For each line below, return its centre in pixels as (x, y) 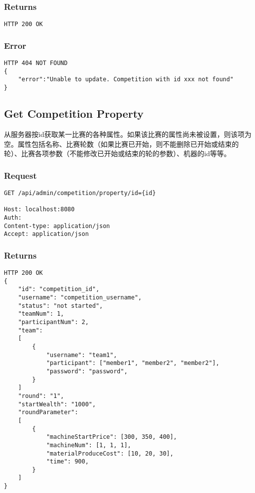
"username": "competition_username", (80, 298)
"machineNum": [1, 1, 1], (89, 445)
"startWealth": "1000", (57, 404)
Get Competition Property (74, 114)
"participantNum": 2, (53, 322)
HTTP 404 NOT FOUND (36, 63)
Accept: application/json (46, 234)
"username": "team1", (82, 355)
